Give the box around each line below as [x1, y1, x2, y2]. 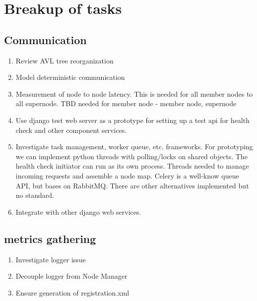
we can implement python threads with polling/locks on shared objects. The [15, 151, 248, 161]
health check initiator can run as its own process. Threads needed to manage [15, 161, 249, 171]
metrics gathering [4, 231, 96, 246]
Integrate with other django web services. [15, 206, 141, 217]
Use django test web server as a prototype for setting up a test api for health [15, 115, 250, 125]
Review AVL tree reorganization [15, 55, 114, 65]
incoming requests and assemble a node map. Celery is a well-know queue [15, 170, 239, 181]
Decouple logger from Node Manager [15, 271, 128, 281]
